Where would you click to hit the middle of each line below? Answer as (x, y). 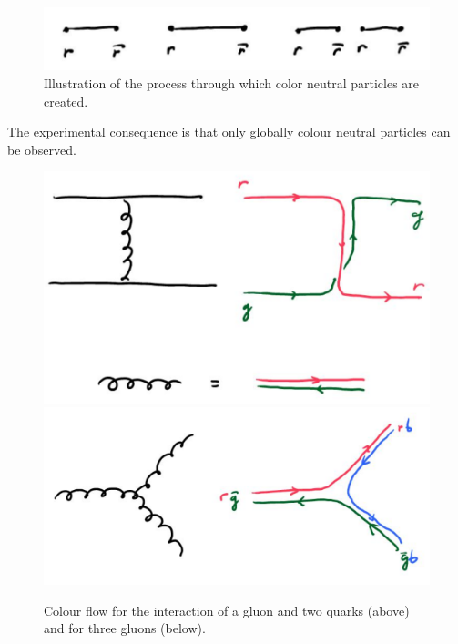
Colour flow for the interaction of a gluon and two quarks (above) (227, 610)
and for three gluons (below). (125, 628)
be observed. (42, 149)
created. (66, 101)
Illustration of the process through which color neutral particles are (232, 82)
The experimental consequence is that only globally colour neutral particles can (229, 132)
